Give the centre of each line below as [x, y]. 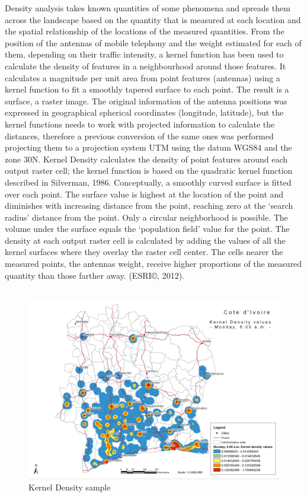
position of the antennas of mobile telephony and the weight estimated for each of [153, 42]
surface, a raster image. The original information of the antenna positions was [146, 101]
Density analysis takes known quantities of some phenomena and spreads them [148, 8]
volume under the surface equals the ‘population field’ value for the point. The [147, 229]
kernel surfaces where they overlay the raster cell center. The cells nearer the [144, 252]
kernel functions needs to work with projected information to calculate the [140, 124]
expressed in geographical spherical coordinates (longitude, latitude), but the [144, 112]
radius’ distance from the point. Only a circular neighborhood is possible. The [146, 217]
